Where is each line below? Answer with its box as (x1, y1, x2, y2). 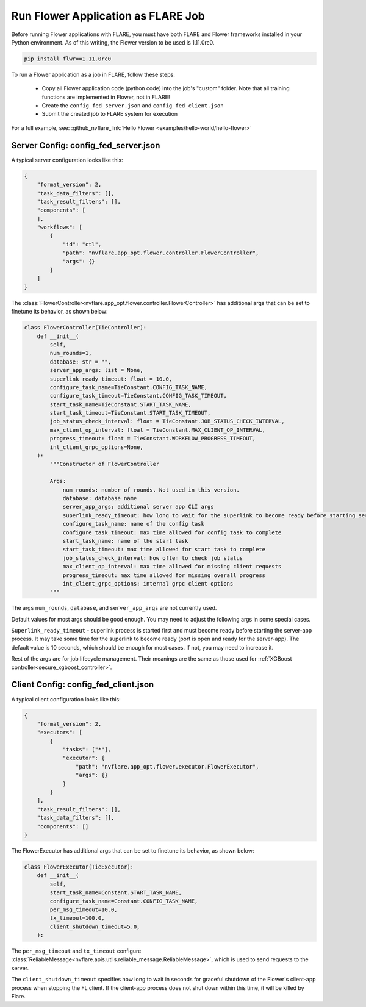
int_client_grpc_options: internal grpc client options (62, 580, 234, 587)
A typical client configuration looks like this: (11, 695, 121, 703)
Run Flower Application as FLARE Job (11, 9, 206, 23)
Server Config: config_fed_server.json (11, 140, 160, 151)
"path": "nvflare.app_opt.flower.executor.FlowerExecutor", (75, 763, 259, 770)
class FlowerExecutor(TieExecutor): (24, 863, 134, 870)
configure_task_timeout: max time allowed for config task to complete (62, 529, 282, 536)
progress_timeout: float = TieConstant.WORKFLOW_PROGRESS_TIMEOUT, (49, 435, 256, 442)
